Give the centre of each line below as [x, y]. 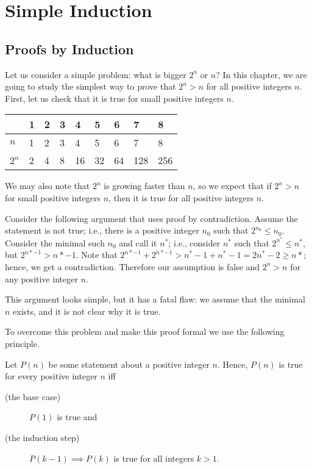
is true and [77, 417]
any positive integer [41, 278]
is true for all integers [154, 458]
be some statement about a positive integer [129, 364]
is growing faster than [144, 186]
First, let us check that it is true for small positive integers [114, 98]
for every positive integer [51, 376]
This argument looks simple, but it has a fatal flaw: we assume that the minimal [155, 299]
